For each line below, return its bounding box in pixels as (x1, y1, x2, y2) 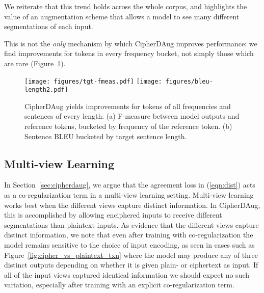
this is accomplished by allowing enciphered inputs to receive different (4, 209, 222, 220)
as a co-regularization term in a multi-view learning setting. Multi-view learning (4, 190, 254, 200)
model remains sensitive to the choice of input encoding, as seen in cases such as (4, 239, 255, 250)
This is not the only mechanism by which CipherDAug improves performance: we (4, 38, 257, 48)
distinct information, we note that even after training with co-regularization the (4, 229, 253, 240)
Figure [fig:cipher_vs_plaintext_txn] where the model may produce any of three (4, 249, 258, 260)
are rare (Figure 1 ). (4, 58, 66, 68)
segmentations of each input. (4, 21, 93, 32)
